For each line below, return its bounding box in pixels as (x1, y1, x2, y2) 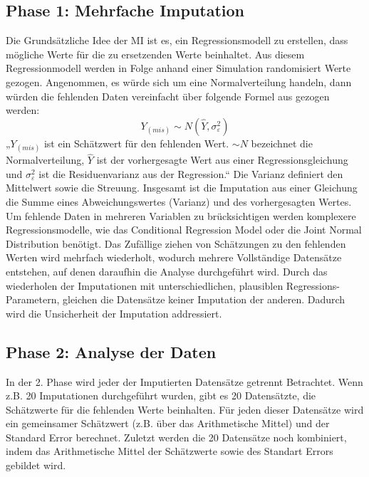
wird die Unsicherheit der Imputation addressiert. (6, 305, 222, 320)
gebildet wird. (6, 458, 66, 473)
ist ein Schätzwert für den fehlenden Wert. (43, 135, 229, 150)
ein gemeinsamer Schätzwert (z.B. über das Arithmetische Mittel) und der (6, 416, 330, 431)
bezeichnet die (251, 135, 313, 150)
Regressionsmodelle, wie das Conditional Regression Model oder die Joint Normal (6, 222, 362, 237)
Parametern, (6, 292, 60, 307)
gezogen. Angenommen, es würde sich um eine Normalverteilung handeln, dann (6, 74, 352, 89)
